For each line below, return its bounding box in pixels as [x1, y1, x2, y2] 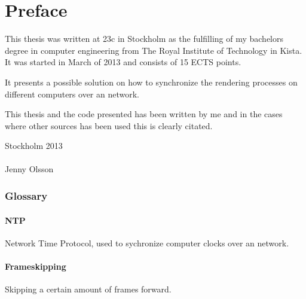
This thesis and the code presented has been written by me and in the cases [5, 108, 283, 120]
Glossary [5, 188, 48, 203]
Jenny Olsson [5, 163, 54, 175]
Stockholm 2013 [5, 139, 63, 152]
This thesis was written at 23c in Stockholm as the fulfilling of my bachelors [5, 32, 284, 45]
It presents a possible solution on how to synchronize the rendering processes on [5, 75, 298, 88]
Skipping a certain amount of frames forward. [5, 283, 172, 295]
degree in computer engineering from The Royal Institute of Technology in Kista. [5, 44, 302, 56]
